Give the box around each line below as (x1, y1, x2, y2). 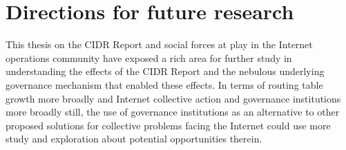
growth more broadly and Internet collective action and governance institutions (6, 91, 341, 105)
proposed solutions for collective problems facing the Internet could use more (6, 118, 331, 132)
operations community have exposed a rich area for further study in (6, 50, 292, 65)
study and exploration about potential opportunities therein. (6, 131, 262, 146)
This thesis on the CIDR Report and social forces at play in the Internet (6, 37, 313, 52)
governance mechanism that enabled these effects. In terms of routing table (6, 77, 323, 92)
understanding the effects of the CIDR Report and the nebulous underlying (6, 64, 325, 78)
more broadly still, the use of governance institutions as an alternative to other (6, 105, 340, 119)
